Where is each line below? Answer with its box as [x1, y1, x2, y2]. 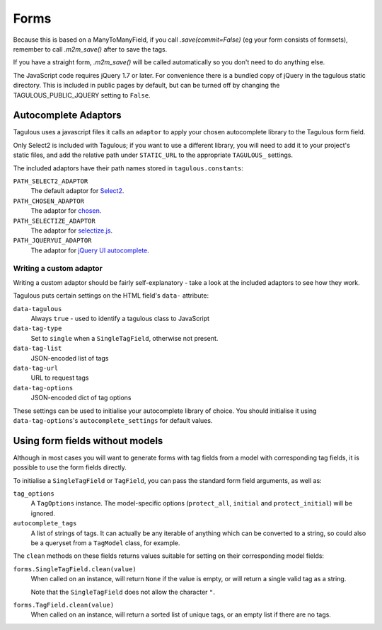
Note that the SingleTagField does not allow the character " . [30, 588, 215, 596]
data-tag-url [13, 364, 59, 372]
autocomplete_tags [13, 520, 77, 527]
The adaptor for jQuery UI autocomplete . [30, 246, 150, 255]
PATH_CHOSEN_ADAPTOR [13, 197, 85, 205]
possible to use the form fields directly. [13, 463, 127, 472]
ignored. [30, 509, 56, 518]
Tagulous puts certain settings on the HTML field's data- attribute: [13, 291, 209, 300]
